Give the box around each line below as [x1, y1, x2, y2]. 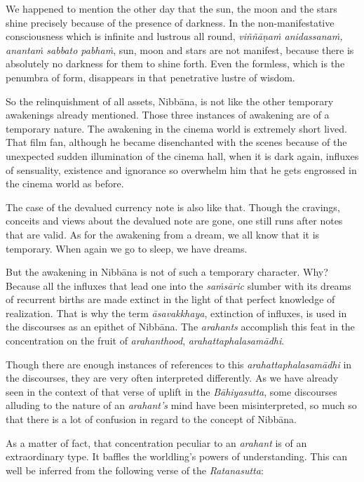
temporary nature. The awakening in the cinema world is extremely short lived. [6, 121, 347, 135]
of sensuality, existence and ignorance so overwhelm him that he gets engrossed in [6, 162, 357, 177]
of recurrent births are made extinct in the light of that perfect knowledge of [6, 292, 335, 307]
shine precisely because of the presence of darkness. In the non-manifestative [6, 15, 335, 29]
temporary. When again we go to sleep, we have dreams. [6, 241, 248, 255]
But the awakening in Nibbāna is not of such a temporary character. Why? [6, 265, 328, 279]
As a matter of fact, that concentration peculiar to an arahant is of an [6, 435, 307, 450]
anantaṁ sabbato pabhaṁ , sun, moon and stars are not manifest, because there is [6, 42, 354, 57]
